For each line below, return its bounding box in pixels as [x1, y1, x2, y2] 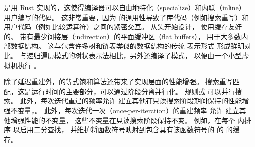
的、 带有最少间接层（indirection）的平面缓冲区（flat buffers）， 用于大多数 [4, 31, 241, 41]
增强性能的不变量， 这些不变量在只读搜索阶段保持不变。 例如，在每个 [10, 115, 235, 125]
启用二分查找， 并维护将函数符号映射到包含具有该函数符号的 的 [20, 124, 224, 135]
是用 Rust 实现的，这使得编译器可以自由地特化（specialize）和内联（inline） [4, 2, 246, 12]
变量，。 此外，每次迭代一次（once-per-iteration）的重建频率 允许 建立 [17, 105, 239, 115]
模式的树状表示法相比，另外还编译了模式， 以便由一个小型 [54, 50, 242, 60]
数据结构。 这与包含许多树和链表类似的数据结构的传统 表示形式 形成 [10, 41, 230, 51]
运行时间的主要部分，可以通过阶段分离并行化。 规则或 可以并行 [31, 86, 235, 96]
